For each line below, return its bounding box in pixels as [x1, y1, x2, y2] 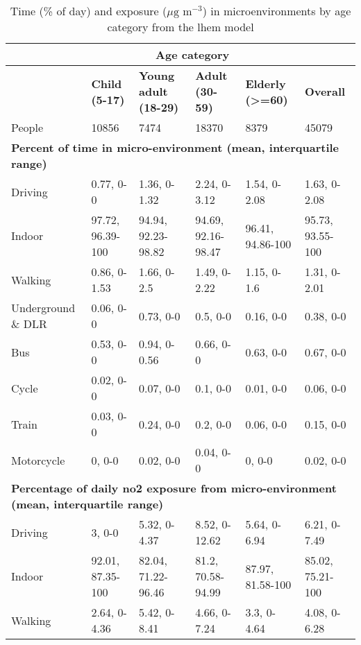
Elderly [245, 75, 286, 92]
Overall [304, 83, 346, 99]
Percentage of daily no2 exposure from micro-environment [11, 480, 337, 496]
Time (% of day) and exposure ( [10, 3, 167, 19]
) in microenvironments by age [202, 3, 351, 19]
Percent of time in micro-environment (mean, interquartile [11, 139, 339, 155]
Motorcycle [11, 452, 65, 468]
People [11, 119, 44, 135]
